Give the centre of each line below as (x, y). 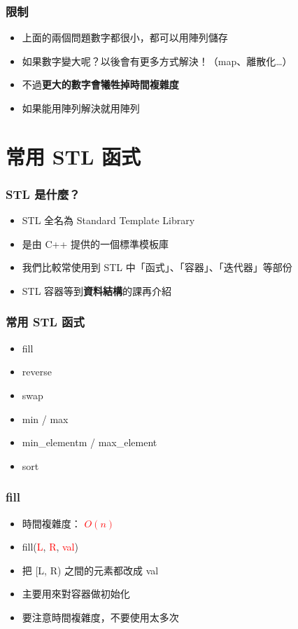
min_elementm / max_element (90, 442)
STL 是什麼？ (43, 194)
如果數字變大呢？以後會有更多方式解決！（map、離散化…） (157, 61)
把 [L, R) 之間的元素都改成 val (90, 570)
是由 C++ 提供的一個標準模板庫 (95, 243)
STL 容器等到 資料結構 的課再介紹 (97, 290)
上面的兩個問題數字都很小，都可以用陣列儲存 (125, 37)
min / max (45, 419)
